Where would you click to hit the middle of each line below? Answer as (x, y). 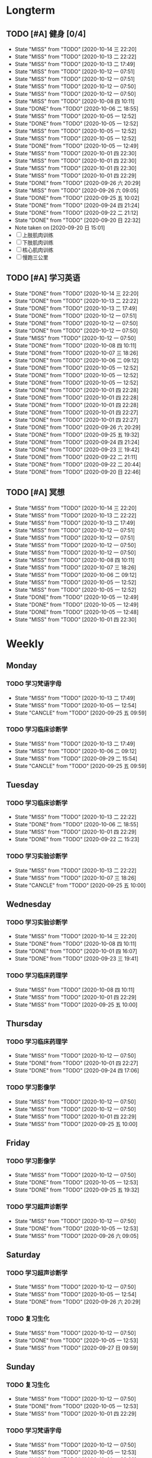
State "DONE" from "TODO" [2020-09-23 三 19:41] (77, 959)
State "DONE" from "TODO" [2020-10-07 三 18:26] (76, 353)
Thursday (25, 1024)
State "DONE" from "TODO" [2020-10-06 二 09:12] (77, 360)
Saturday (23, 1255)
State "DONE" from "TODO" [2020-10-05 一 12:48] (77, 612)
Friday (18, 1143)
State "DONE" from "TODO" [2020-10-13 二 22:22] (77, 300)
